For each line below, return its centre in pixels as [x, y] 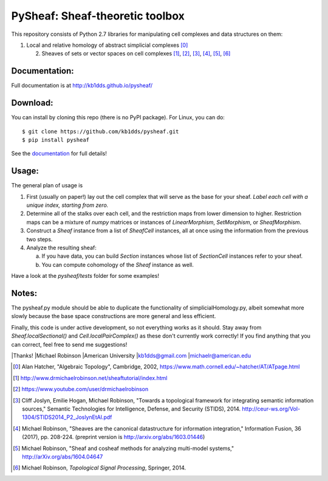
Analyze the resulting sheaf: [61, 247]
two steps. [39, 239]
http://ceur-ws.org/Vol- [271, 409]
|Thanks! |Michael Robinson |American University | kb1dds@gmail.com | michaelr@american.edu [131, 355]
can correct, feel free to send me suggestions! [69, 344]
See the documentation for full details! [59, 154]
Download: [32, 103]
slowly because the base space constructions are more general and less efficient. [114, 316]
